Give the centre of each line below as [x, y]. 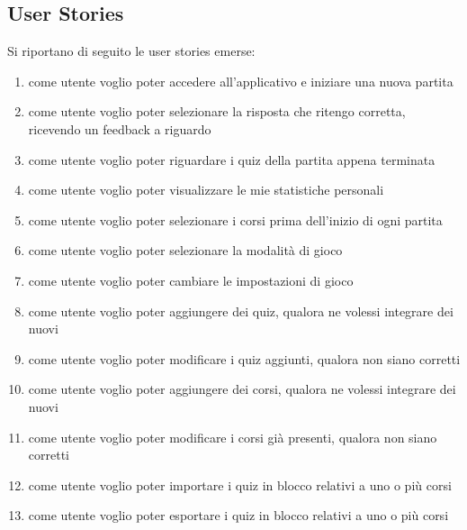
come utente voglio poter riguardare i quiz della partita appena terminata [232, 159]
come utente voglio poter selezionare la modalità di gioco [185, 250]
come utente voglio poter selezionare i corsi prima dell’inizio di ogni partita [235, 219]
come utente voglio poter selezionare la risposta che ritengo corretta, [217, 111]
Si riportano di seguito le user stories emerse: [131, 51]
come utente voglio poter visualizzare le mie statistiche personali [206, 190]
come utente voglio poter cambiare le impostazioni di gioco [191, 280]
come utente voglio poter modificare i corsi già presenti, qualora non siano [233, 437]
